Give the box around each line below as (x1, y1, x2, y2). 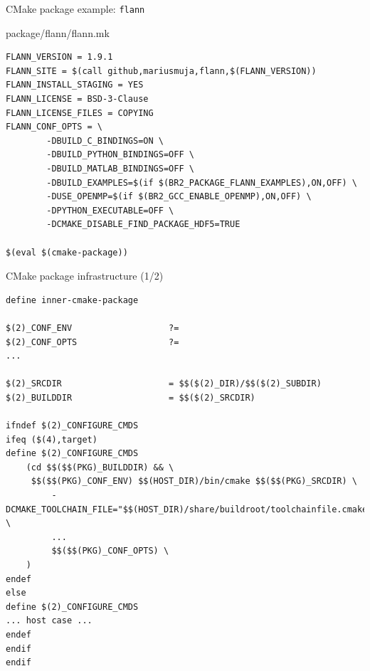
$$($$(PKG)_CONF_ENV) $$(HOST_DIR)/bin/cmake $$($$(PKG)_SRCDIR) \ (31, 476, 357, 487)
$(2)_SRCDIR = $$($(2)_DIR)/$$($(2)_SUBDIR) (6, 379, 322, 389)
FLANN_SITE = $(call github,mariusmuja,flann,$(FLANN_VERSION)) (6, 65, 317, 76)
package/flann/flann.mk (6, 25, 110, 40)
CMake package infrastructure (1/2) (6, 268, 164, 283)
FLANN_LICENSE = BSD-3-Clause (6, 94, 149, 105)
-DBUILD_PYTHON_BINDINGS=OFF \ (46, 149, 194, 160)
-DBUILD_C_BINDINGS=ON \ (46, 135, 164, 146)
